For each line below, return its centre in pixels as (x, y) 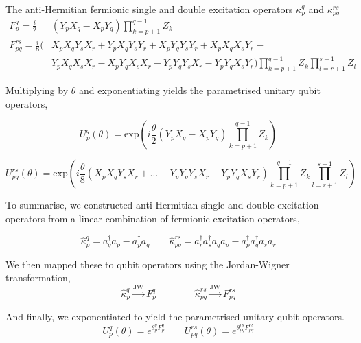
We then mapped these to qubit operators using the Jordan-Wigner (148, 264)
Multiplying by (37, 90)
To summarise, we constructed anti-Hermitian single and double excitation (162, 205)
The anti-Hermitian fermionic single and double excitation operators (149, 9)
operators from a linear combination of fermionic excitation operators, (153, 218)
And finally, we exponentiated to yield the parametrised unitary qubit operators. (175, 317)
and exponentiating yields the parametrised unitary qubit (199, 90)
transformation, (38, 277)
